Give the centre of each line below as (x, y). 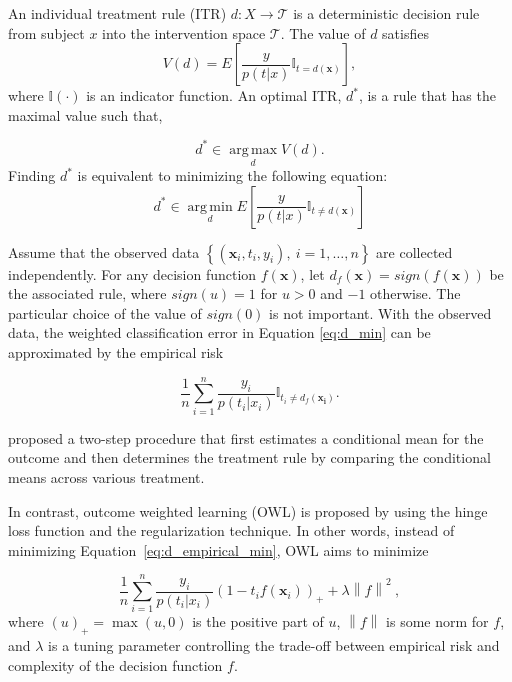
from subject (46, 32)
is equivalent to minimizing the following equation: (232, 175)
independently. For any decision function (132, 273)
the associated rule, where (87, 293)
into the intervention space (184, 32)
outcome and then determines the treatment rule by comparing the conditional (249, 457)
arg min (210, 206)
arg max (253, 149)
